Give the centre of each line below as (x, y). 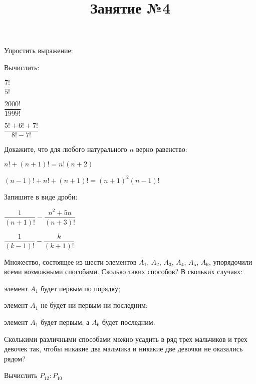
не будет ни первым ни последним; (94, 305)
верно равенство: (162, 149)
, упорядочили (230, 261)
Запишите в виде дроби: (41, 196)
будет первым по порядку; (80, 288)
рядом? (15, 358)
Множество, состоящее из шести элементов (70, 261)
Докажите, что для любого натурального (66, 149)
